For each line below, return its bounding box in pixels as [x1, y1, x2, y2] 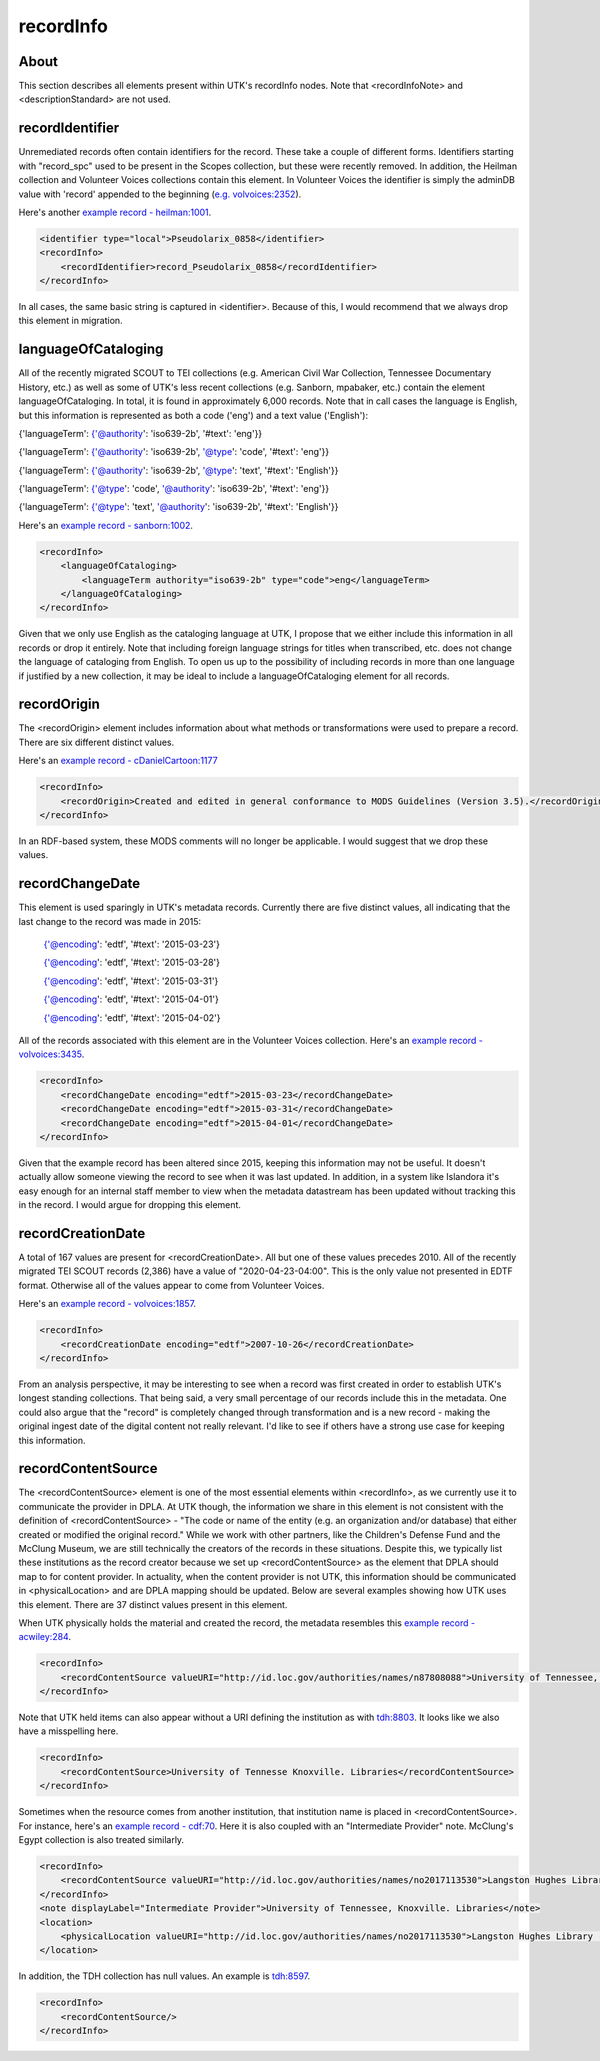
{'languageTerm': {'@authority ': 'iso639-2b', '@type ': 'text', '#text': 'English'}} [18, 464, 339, 476]
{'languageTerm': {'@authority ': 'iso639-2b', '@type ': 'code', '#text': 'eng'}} [18, 446, 330, 458]
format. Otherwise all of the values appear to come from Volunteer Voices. [18, 1279, 325, 1291]
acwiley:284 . [18, 1631, 72, 1643]
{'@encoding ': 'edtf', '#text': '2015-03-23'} [43, 938, 220, 950]
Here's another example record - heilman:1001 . [18, 206, 212, 218]
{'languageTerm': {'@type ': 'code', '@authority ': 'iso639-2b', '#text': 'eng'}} [18, 483, 330, 495]
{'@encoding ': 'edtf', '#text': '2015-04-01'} [43, 993, 219, 1005]
